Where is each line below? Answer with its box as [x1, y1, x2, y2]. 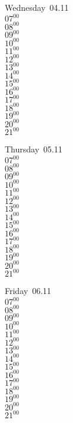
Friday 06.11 [5, 284, 52, 297]
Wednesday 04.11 [5, 1, 69, 13]
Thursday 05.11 [5, 143, 62, 155]
